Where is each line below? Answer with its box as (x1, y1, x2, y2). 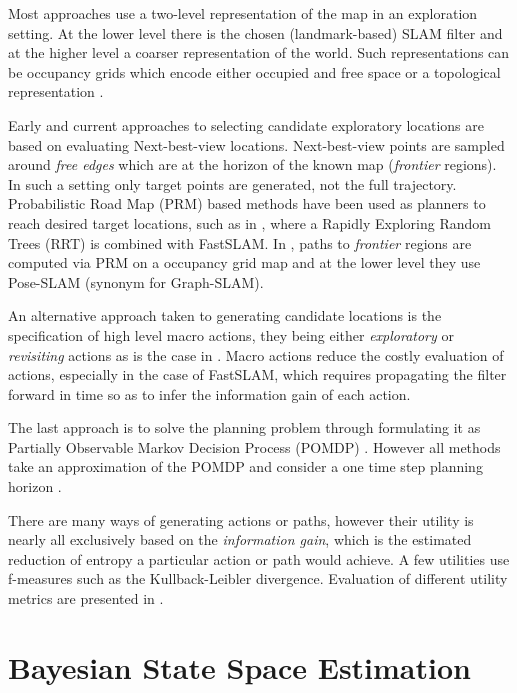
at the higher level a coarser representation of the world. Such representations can (8, 42, 510, 63)
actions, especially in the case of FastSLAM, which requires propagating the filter (8, 364, 507, 385)
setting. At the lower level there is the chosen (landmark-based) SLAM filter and (8, 22, 503, 43)
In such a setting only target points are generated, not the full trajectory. (8, 173, 457, 194)
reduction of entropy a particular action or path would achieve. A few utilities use (8, 548, 510, 569)
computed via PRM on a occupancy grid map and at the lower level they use (8, 252, 481, 273)
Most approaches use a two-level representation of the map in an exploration (8, 3, 478, 23)
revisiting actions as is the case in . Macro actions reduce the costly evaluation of (8, 344, 504, 365)
